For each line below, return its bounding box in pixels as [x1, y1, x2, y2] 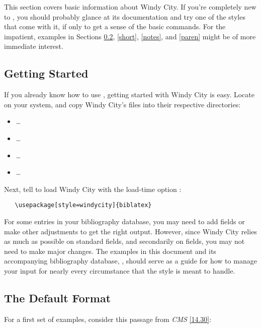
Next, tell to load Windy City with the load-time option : [4, 183, 182, 194]
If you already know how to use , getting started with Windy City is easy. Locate [4, 89, 254, 100]
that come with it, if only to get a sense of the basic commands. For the [4, 21, 226, 32]
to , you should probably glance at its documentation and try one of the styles [4, 11, 245, 22]
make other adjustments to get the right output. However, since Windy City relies [4, 226, 257, 236]
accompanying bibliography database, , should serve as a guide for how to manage [4, 255, 257, 266]
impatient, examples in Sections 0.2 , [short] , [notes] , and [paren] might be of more [4, 31, 256, 41]
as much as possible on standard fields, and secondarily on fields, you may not [4, 236, 245, 246]
